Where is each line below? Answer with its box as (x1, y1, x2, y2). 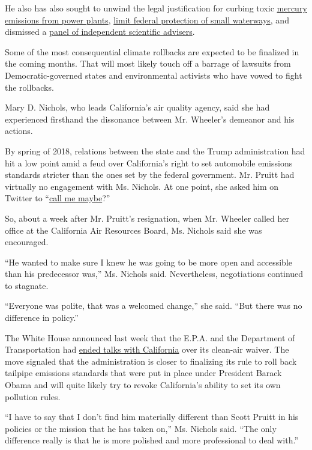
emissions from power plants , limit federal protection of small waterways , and (5, 13, 289, 26)
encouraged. (5, 236, 49, 248)
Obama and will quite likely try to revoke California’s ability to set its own (5, 379, 281, 391)
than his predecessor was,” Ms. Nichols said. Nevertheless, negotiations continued (5, 267, 304, 280)
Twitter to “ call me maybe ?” (5, 192, 110, 204)
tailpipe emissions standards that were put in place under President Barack (5, 366, 282, 379)
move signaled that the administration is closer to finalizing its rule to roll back (5, 354, 297, 367)
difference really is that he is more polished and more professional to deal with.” (5, 434, 299, 446)
